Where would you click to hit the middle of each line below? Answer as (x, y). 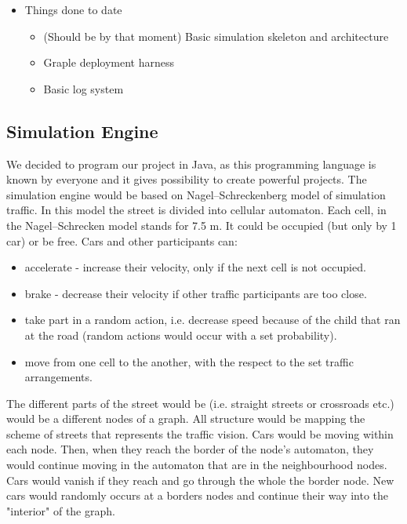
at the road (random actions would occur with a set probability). (181, 335)
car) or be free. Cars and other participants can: (122, 240)
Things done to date (73, 9)
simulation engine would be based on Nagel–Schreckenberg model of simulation (196, 194)
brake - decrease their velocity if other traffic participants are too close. (196, 293)
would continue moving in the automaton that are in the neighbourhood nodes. (197, 465)
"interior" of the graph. (61, 510)
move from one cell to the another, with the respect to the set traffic (189, 361)
